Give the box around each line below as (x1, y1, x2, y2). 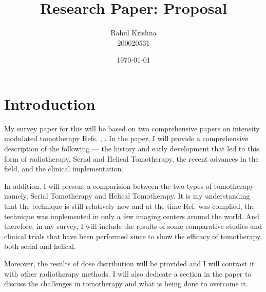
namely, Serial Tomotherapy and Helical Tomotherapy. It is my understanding (4, 190, 250, 201)
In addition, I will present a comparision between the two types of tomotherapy (4, 180, 254, 191)
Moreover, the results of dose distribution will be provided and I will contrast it (4, 258, 255, 268)
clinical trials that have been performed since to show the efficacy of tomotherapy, (4, 230, 262, 241)
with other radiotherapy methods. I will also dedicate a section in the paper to (4, 268, 252, 279)
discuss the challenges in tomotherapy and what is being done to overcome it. (4, 278, 248, 289)
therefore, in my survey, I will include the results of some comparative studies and (4, 221, 262, 231)
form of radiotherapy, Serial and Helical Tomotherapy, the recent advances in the (4, 153, 259, 164)
